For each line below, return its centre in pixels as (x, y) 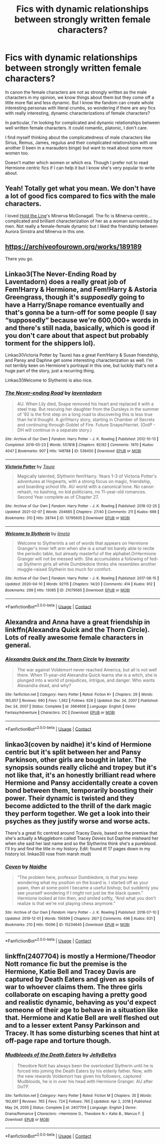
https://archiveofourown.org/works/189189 (73, 247)
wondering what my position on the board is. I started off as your (83, 883)
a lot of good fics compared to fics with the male (80, 196)
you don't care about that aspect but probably (77, 335)
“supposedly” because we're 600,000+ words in (82, 320)
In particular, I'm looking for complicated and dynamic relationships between (82, 122)
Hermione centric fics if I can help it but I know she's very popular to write (80, 168)
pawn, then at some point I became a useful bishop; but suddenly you (88, 888)
